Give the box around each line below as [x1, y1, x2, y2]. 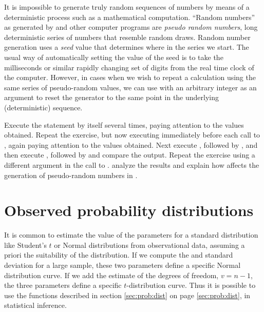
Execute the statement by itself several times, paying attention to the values [4, 119, 244, 130]
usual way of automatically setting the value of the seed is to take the [4, 51, 223, 62]
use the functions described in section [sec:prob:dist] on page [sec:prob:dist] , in [4, 289, 251, 300]
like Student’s [4, 239, 47, 250]
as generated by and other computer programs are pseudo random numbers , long [4, 22, 258, 32]
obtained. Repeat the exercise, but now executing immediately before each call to [4, 129, 260, 140]
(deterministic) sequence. [4, 102, 83, 112]
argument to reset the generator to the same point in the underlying [4, 92, 219, 103]
